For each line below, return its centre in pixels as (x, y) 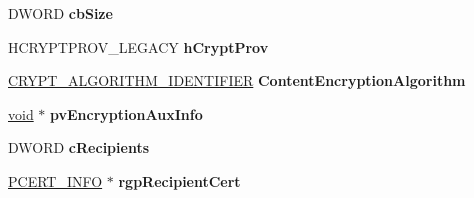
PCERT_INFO (55, 180)
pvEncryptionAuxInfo (126, 113)
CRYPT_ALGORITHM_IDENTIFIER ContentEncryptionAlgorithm (237, 80)
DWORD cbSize (60, 13)
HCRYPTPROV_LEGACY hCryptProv (138, 46)
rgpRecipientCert (179, 180)
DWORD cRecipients (78, 147)
